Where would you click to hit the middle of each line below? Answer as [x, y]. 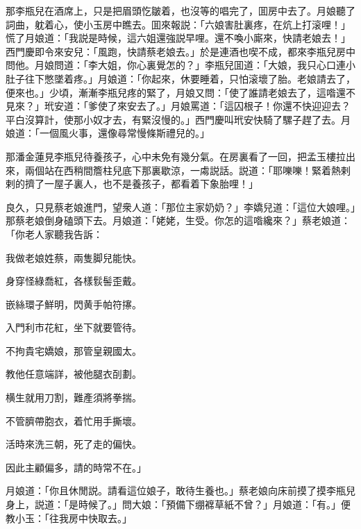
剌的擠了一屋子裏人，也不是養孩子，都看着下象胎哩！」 [132, 184]
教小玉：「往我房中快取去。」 [69, 518]
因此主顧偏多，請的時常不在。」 [76, 467]
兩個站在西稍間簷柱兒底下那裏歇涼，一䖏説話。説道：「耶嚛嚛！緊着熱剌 [187, 170]
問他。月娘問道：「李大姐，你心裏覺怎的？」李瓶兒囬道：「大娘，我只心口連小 [180, 65]
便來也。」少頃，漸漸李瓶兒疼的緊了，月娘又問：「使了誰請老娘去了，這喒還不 [180, 92]
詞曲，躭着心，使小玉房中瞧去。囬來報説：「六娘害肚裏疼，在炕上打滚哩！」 [178, 24]
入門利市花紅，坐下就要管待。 [74, 327]
